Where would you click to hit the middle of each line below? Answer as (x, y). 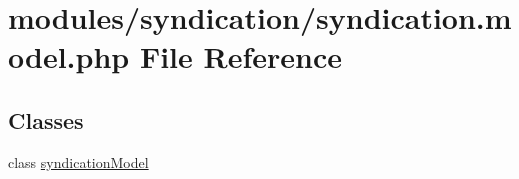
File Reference (241, 56)
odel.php (69, 56)
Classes (46, 119)
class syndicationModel (78, 161)
